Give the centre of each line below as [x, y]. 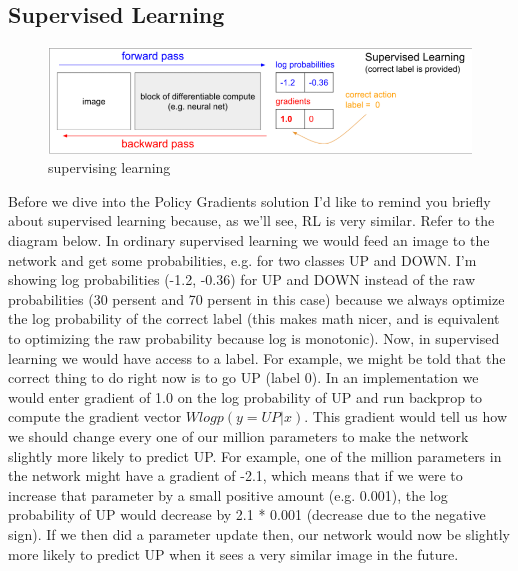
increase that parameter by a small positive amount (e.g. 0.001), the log [228, 494]
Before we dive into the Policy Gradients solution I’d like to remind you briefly [249, 200]
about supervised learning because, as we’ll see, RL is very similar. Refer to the [251, 220]
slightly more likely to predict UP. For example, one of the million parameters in [255, 455]
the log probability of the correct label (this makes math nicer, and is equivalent [254, 318]
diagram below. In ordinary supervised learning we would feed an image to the [249, 240]
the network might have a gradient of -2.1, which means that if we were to [235, 475]
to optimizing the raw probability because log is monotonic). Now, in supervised [254, 338]
